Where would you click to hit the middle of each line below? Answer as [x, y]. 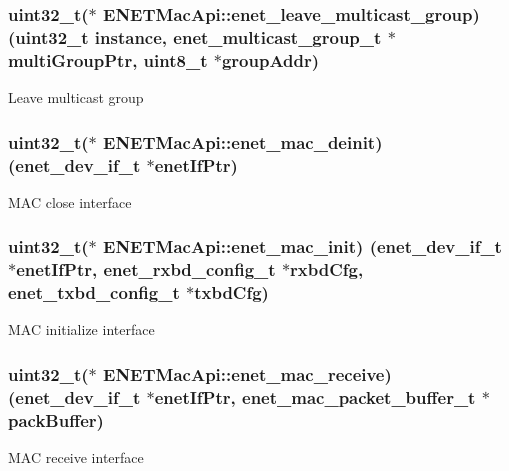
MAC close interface [70, 201]
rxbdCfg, [327, 269]
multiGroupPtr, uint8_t [108, 59]
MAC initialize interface [81, 329]
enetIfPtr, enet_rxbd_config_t [146, 269]
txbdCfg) [231, 292]
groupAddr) [270, 59]
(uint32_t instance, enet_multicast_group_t [195, 36]
